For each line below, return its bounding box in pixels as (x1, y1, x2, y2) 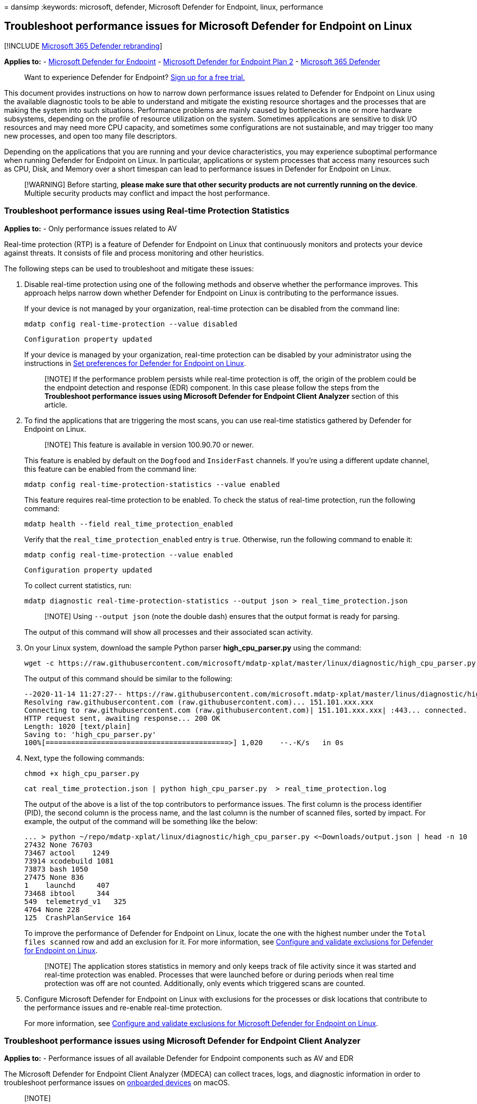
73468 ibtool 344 (24, 889, 110, 897)
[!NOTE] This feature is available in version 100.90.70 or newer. (44, 440, 254, 449)
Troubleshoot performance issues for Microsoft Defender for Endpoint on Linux (4, 20, 412, 33)
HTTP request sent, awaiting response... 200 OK (24, 714, 220, 722)
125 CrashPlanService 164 (24, 913, 131, 922)
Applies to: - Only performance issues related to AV (4, 224, 177, 233)
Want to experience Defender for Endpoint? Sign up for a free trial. (24, 72, 245, 81)
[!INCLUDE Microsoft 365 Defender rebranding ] (4, 41, 163, 50)
